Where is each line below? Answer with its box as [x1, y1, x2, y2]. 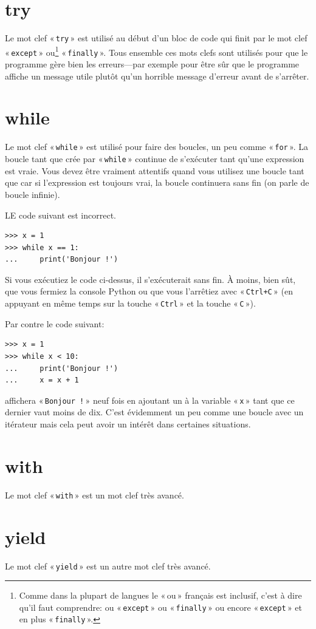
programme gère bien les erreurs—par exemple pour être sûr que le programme [5, 58, 300, 70]
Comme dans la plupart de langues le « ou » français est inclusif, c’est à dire [19, 589, 302, 602]
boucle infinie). [5, 188, 60, 200]
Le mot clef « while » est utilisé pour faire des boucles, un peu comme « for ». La [5, 140, 309, 153]
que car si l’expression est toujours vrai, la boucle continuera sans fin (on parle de [5, 176, 309, 189]
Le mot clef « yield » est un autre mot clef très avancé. [5, 559, 211, 572]
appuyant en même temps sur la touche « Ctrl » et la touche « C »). [5, 297, 256, 310]
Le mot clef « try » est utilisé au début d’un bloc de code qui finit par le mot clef [5, 32, 307, 44]
